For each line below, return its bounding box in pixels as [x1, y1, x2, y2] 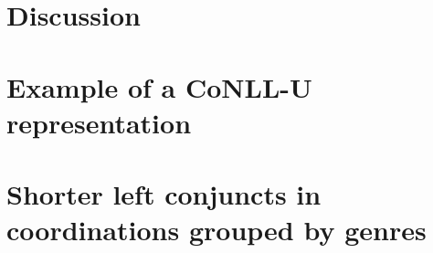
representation [6, 103, 192, 141]
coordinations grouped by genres [6, 211, 427, 248]
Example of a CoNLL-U [6, 68, 312, 105]
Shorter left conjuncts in [6, 175, 322, 213]
